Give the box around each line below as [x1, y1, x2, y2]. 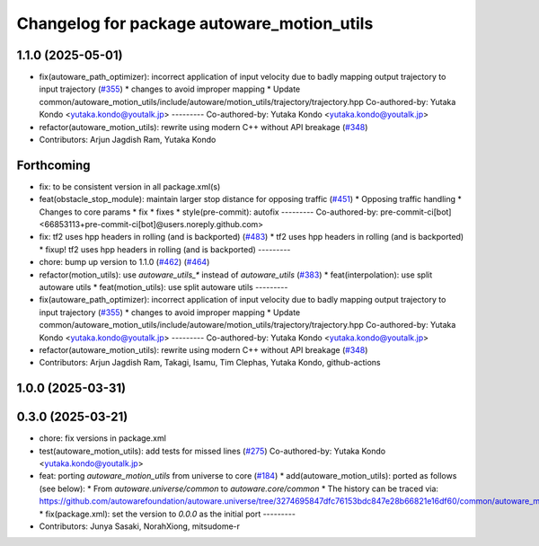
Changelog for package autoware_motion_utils [16, 13, 374, 33]
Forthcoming [16, 157, 91, 172]
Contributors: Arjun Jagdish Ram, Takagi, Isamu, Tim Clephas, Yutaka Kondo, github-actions [39, 357, 381, 368]
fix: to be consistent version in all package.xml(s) [39, 181, 221, 192]
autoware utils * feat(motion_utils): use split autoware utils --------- [39, 282, 288, 293]
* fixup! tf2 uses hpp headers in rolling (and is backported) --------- [39, 243, 291, 255]
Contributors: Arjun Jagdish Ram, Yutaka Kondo [39, 135, 216, 145]
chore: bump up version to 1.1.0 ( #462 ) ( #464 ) [39, 257, 210, 268]
